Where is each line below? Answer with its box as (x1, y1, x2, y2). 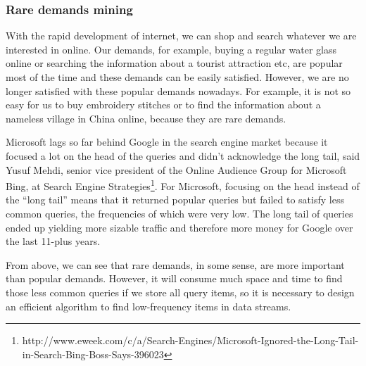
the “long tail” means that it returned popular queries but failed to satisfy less (6, 192, 344, 207)
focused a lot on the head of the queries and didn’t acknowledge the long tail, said (6, 148, 360, 163)
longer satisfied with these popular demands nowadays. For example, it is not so (6, 83, 351, 98)
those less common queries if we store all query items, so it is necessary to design (6, 284, 355, 299)
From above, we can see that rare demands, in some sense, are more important (6, 257, 345, 272)
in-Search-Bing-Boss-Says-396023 (22, 346, 164, 361)
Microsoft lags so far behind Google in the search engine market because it (6, 134, 328, 149)
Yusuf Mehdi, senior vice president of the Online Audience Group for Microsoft (6, 162, 347, 177)
